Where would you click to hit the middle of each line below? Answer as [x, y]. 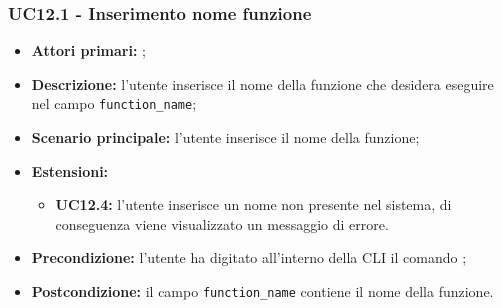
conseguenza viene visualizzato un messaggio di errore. [222, 223]
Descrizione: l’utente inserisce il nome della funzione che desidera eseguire [262, 83]
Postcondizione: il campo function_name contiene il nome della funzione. [262, 291]
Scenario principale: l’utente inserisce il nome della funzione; [225, 137]
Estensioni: [70, 170]
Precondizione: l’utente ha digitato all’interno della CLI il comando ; [249, 257]
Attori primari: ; [88, 50]
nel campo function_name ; [114, 103]
